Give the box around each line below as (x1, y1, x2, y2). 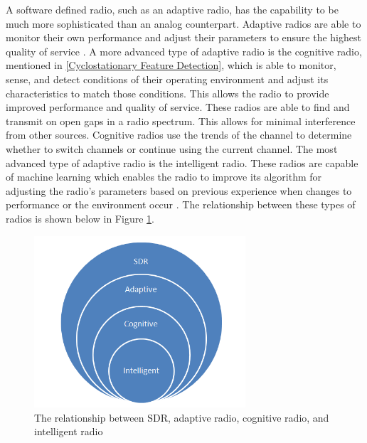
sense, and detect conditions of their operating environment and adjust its (6, 71, 329, 86)
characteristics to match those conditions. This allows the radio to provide (6, 85, 329, 100)
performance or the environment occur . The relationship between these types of (6, 197, 356, 212)
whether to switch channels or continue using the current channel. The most (6, 141, 338, 156)
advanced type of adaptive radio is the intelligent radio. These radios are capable (6, 155, 358, 170)
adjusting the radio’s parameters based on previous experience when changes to (6, 183, 352, 198)
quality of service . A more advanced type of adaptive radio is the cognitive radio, (6, 43, 362, 58)
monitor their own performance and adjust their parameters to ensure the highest (6, 30, 361, 45)
